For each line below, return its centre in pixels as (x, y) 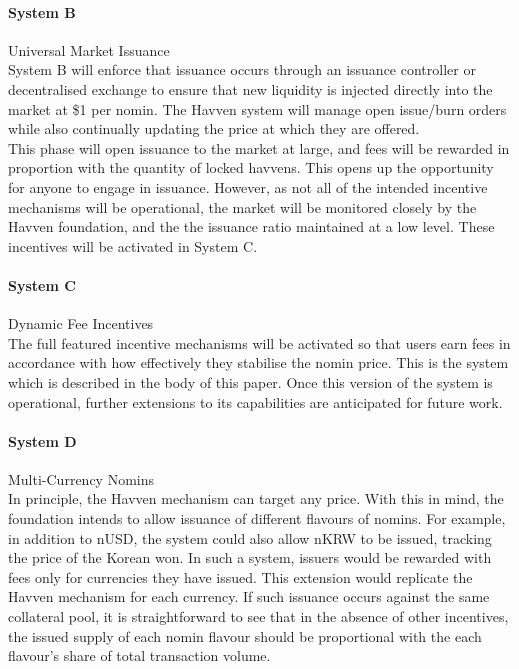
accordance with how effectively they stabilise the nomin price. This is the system (258, 362)
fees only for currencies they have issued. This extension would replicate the (240, 576)
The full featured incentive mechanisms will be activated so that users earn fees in (259, 342)
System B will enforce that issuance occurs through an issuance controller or (242, 69)
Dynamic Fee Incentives (81, 323)
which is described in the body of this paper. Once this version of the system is (250, 381)
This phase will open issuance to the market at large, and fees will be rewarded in (259, 147)
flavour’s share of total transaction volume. (139, 655)
